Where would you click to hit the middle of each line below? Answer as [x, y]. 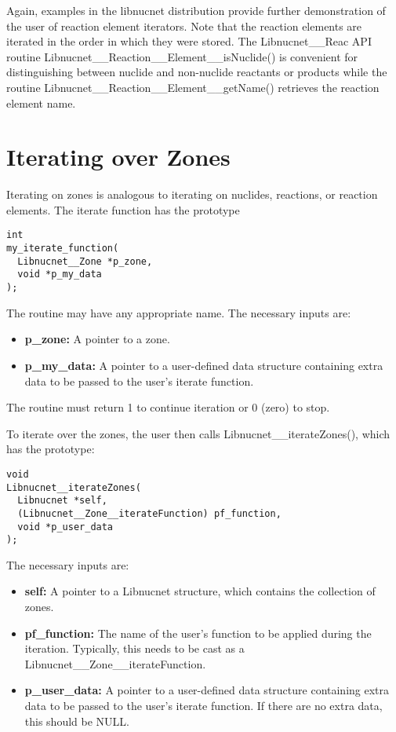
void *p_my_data [60, 274]
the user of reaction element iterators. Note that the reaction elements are [184, 26]
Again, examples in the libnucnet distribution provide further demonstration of [196, 10]
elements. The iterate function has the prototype [123, 209]
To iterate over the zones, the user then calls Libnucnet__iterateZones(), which [198, 433]
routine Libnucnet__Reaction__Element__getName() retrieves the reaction [193, 87]
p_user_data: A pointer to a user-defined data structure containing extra [207, 690]
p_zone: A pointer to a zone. [97, 339]
